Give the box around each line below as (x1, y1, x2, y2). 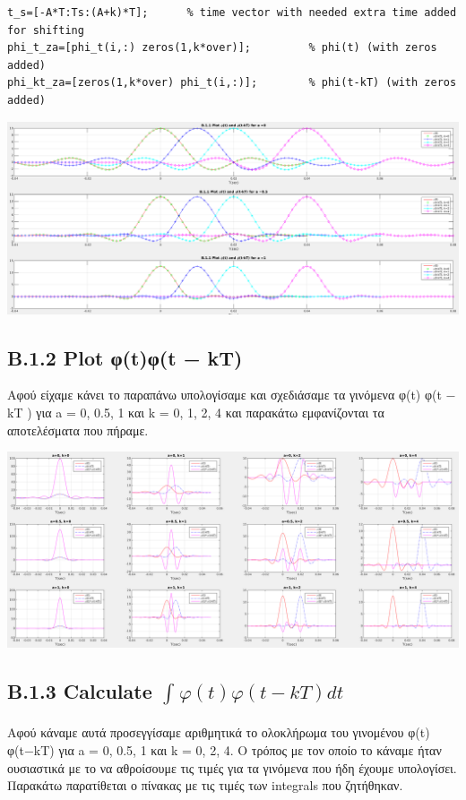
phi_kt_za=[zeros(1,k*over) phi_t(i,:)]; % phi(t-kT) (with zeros (7, 76, 457, 90)
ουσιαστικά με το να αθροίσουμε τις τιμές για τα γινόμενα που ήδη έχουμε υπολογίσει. (7, 758, 457, 777)
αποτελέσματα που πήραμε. (7, 420, 149, 439)
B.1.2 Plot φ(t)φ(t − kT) (7, 343, 243, 371)
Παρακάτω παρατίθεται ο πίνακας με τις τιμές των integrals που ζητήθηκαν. (7, 776, 403, 795)
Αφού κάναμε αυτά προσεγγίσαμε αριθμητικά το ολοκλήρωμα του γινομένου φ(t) (7, 723, 430, 742)
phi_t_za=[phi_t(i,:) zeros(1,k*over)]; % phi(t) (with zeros (7, 41, 437, 55)
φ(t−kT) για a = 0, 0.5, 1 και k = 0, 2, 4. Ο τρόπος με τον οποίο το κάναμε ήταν (7, 740, 442, 759)
